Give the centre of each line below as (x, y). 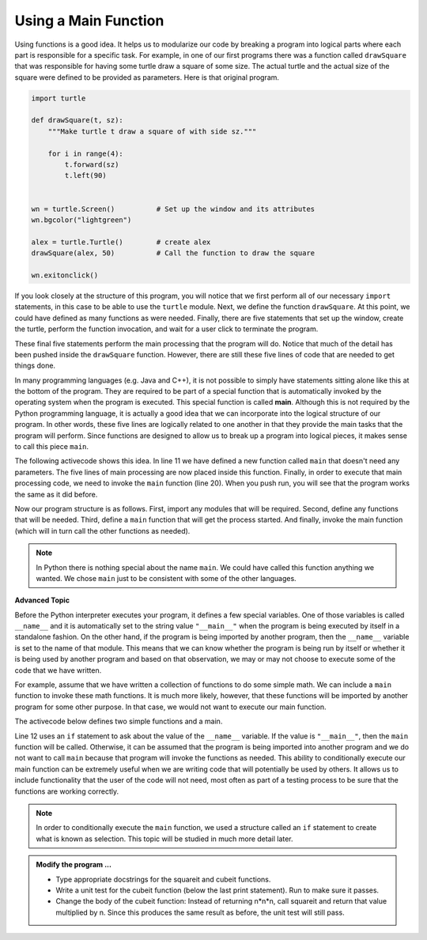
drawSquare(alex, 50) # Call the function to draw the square (173, 253)
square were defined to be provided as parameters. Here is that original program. (147, 77)
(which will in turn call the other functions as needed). (102, 530)
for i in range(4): (86, 153)
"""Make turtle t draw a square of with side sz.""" (152, 131)
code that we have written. (58, 670)
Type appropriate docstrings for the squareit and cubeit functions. (163, 879)
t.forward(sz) (92, 165)
